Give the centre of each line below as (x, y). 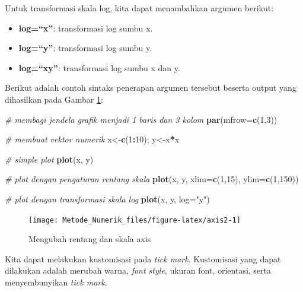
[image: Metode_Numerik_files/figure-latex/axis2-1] (135, 220)
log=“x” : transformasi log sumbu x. (86, 28)
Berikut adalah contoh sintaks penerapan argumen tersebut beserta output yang (151, 88)
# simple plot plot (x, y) (49, 159)
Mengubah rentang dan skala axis (90, 239)
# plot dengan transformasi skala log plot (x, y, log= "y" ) (107, 199)
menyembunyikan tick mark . (56, 282)
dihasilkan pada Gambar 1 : (54, 99)
